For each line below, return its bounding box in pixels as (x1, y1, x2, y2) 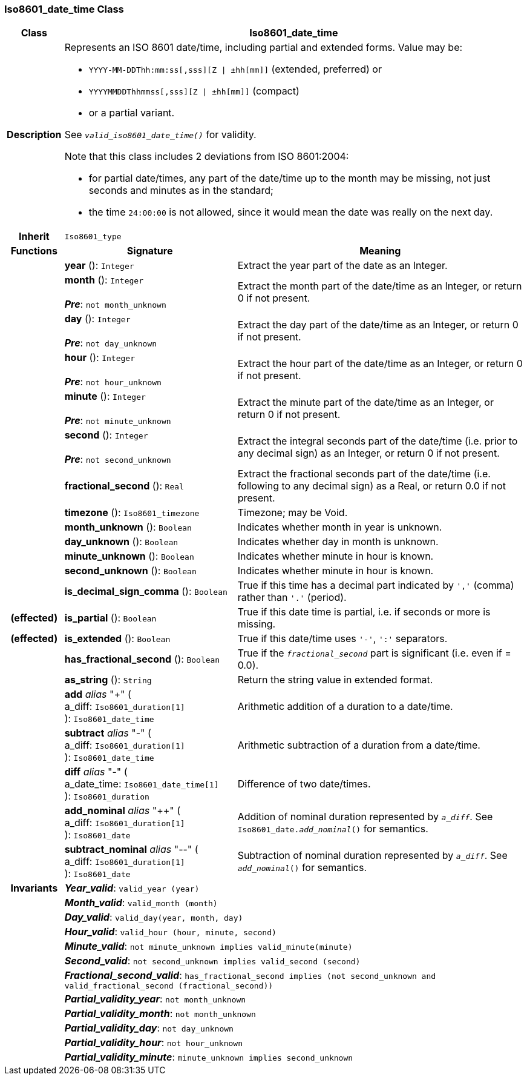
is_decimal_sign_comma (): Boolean (64, 585, 227, 598)
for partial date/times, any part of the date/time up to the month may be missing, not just (88, 172, 491, 185)
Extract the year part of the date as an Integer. (237, 259, 448, 272)
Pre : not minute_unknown (64, 414, 171, 427)
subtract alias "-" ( (64, 727, 151, 740)
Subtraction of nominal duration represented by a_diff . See (237, 849, 508, 862)
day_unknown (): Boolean (64, 535, 178, 548)
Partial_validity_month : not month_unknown (64, 1007, 256, 1020)
